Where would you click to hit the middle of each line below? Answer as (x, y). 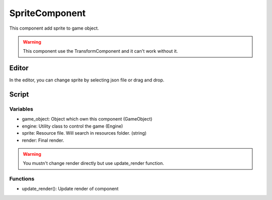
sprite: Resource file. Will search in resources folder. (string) (84, 133)
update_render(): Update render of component (70, 189)
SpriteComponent (47, 13)
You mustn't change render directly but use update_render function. (93, 163)
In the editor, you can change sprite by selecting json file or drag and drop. (87, 80)
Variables (21, 109)
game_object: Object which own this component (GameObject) (87, 119)
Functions (22, 179)
